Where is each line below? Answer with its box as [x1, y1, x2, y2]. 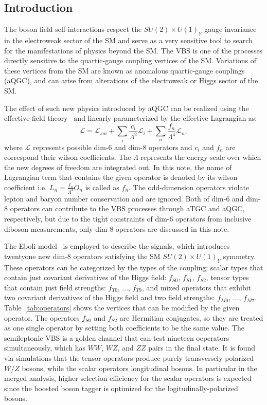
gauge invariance [204, 24, 257, 34]
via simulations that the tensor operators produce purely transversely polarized [4, 352, 254, 363]
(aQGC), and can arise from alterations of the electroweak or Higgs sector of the [4, 75, 258, 86]
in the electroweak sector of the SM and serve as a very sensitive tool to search [4, 35, 253, 45]
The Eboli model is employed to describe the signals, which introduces [4, 241, 230, 251]
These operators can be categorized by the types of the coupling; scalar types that [4, 262, 263, 272]
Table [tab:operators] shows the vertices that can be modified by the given [4, 302, 240, 312]
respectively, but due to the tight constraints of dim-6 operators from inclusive [4, 213, 252, 224]
